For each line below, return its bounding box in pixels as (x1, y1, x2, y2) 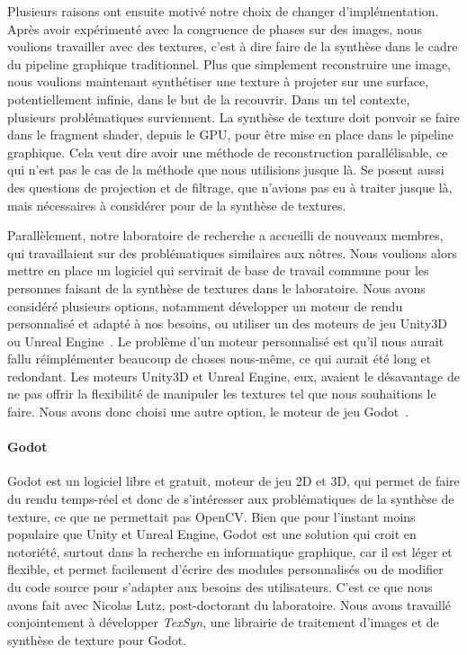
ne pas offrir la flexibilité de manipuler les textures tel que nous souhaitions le (7, 384, 436, 403)
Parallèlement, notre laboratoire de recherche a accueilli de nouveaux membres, (7, 226, 444, 245)
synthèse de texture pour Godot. (7, 630, 187, 649)
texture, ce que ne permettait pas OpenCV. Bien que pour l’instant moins (7, 507, 416, 525)
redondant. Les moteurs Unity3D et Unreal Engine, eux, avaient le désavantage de (7, 366, 460, 385)
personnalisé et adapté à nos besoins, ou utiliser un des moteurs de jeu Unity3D (7, 314, 447, 333)
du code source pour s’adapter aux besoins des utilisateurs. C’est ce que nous (7, 578, 433, 597)
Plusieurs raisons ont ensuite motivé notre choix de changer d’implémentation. (7, 2, 439, 20)
